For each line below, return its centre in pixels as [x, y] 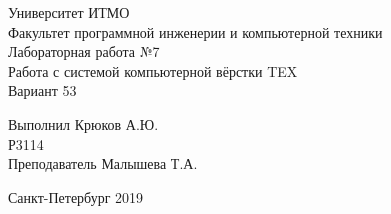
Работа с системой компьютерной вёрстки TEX [153, 70]
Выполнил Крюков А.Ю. [83, 123]
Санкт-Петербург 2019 [76, 196]
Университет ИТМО [69, 12]
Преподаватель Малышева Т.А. [103, 163]
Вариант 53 [42, 90]
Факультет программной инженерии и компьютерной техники [195, 31]
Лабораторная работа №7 [84, 51]
